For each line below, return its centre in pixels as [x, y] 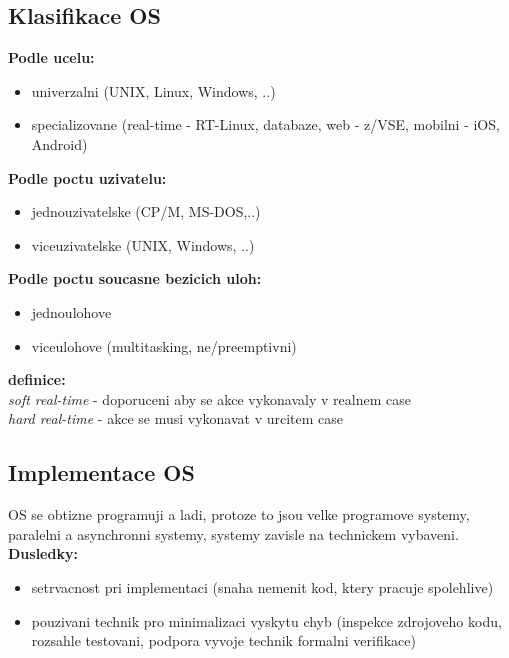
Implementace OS [101, 472]
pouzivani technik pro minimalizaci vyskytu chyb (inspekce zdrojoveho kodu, [266, 620]
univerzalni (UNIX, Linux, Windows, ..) [153, 90]
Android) [59, 143]
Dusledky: [43, 553]
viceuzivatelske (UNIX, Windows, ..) [143, 244]
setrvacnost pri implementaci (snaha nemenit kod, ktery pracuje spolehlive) [262, 586]
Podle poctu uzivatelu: [87, 177]
